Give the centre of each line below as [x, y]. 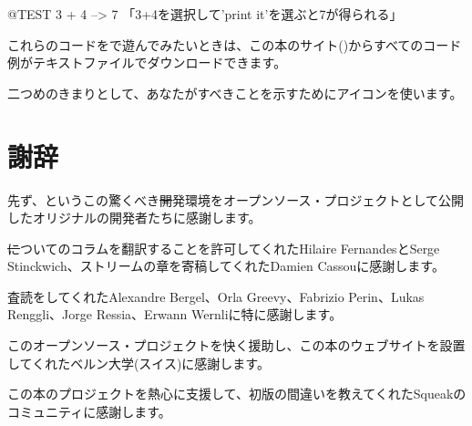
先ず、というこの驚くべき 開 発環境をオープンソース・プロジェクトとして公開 [236, 199]
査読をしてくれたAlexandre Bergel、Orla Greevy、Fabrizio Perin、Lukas [216, 296]
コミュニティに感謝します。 [89, 411]
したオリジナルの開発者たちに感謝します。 [134, 218]
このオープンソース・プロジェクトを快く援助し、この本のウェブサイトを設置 [236, 345]
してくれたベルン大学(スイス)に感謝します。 [139, 363]
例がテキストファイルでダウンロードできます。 [147, 62]
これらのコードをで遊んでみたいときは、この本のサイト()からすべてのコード [235, 44]
